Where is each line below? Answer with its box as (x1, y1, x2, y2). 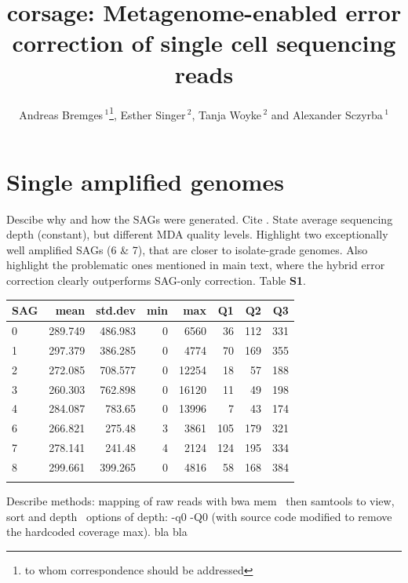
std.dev (96, 302, 137, 319)
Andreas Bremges (19, 106, 104, 122)
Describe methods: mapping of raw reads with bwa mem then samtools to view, (6, 493, 395, 509)
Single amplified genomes (6, 165, 284, 197)
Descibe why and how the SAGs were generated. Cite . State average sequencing (6, 210, 393, 227)
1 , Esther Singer (109, 104, 186, 122)
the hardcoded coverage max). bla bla (6, 523, 188, 540)
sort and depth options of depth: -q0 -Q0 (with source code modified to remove (6, 508, 392, 524)
